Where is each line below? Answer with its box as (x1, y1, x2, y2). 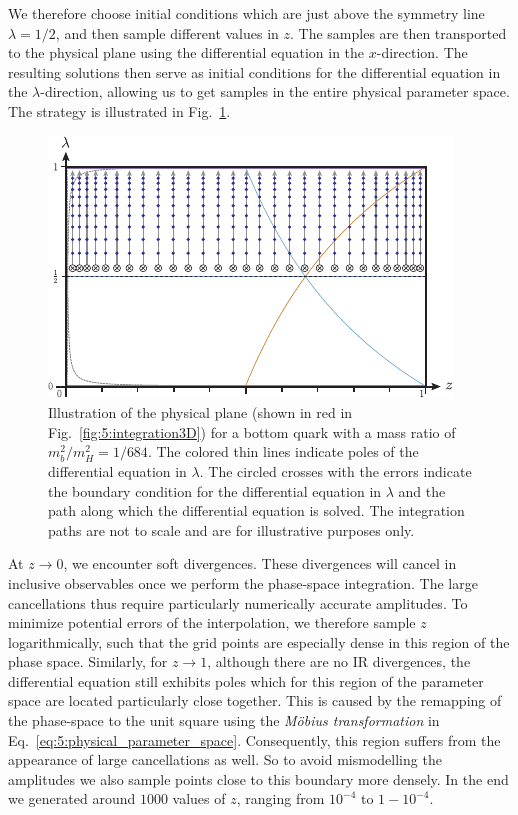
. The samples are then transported (290, 22, 507, 43)
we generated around (8, 788, 136, 809)
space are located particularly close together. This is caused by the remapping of (8, 690, 502, 711)
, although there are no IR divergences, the (207, 651, 471, 672)
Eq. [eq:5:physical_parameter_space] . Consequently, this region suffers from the (8, 729, 501, 750)
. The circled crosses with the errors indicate (199, 460, 472, 481)
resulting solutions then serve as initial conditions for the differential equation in (8, 61, 501, 82)
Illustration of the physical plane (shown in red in (48, 402, 353, 423)
